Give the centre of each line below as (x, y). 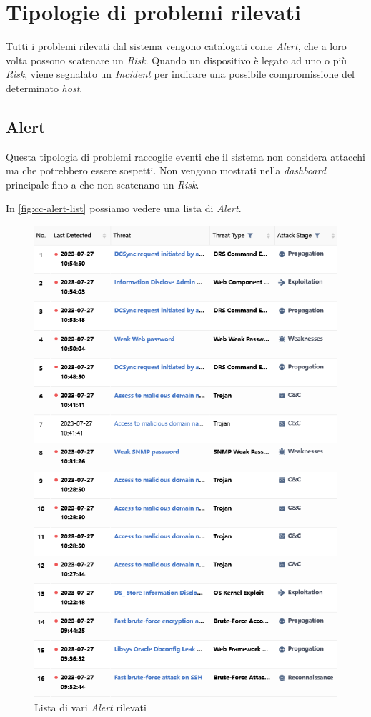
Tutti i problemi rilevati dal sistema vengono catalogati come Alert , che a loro (176, 46)
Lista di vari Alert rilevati (90, 707)
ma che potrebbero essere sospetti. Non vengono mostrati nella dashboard (166, 170)
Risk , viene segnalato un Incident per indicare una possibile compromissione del (180, 74)
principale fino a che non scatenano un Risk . (103, 184)
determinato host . (44, 87)
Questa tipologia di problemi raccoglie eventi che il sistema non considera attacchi (185, 156)
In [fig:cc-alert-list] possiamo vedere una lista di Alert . (124, 208)
